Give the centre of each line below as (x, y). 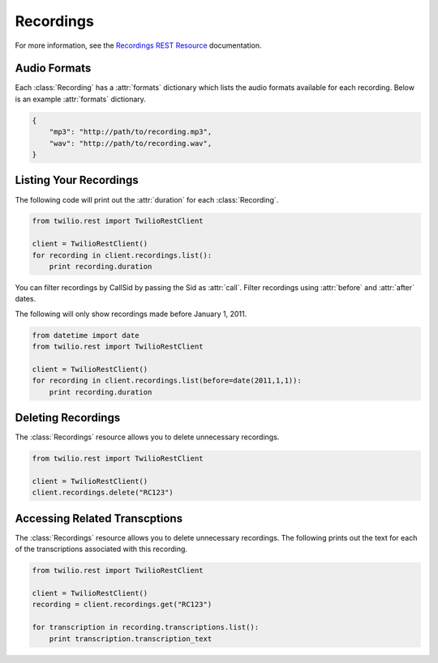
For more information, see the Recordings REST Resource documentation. (138, 45)
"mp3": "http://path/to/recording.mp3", (131, 132)
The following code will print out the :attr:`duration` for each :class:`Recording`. (147, 199)
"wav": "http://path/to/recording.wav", (131, 143)
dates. (26, 299)
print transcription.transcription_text (131, 639)
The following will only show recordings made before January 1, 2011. (131, 314)
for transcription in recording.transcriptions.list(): (146, 627)
